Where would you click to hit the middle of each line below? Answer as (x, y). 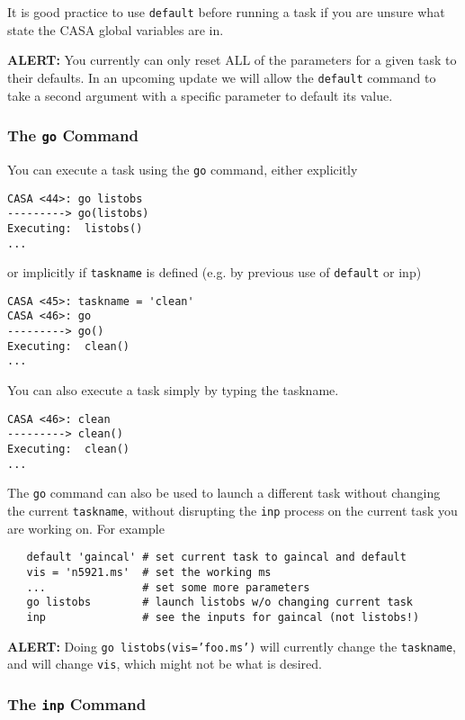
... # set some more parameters (168, 587)
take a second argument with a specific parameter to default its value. (200, 95)
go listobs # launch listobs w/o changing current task (220, 603)
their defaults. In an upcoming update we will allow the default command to (222, 77)
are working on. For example (86, 528)
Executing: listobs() (75, 228)
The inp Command (77, 703)
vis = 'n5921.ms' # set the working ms (149, 572)
